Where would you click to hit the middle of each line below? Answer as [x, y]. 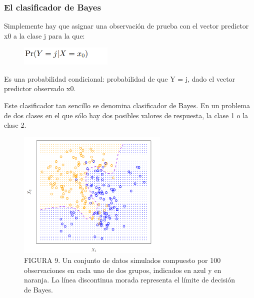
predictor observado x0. [40, 88]
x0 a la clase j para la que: [44, 35]
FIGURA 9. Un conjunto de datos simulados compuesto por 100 [122, 260]
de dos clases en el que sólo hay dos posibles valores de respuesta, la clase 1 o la [126, 115]
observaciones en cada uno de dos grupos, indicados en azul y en [123, 270]
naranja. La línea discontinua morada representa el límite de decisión [130, 280]
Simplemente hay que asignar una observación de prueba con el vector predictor [126, 26]
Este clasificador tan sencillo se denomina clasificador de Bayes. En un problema [127, 105]
